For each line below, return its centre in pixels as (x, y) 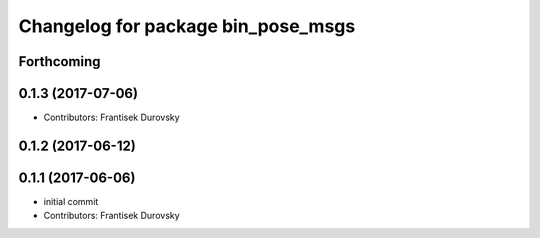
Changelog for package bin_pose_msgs (187, 26)
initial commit (71, 201)
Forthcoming (59, 61)
